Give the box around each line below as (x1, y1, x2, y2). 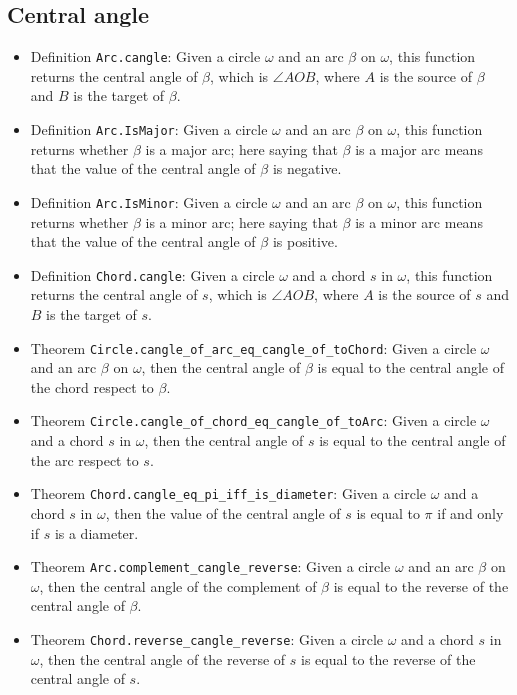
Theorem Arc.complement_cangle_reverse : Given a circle (30, 556, 391, 577)
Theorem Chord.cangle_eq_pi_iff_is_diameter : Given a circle (30, 483, 427, 504)
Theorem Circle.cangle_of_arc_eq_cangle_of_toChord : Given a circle (30, 337, 477, 358)
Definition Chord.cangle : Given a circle (30, 264, 275, 285)
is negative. (272, 158, 342, 179)
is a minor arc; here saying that (145, 211, 338, 232)
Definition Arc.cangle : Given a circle (30, 46, 261, 67)
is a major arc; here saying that (145, 138, 338, 159)
